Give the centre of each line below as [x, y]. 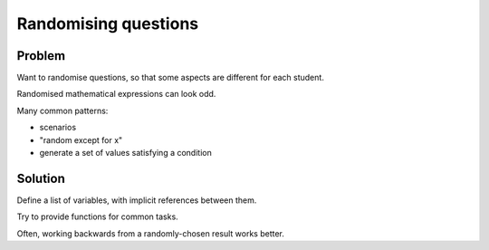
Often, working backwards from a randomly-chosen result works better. [151, 233]
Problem [41, 56]
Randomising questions [108, 24]
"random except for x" [81, 139]
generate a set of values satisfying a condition [125, 153]
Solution [41, 178]
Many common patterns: [62, 111]
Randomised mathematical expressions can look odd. [116, 94]
